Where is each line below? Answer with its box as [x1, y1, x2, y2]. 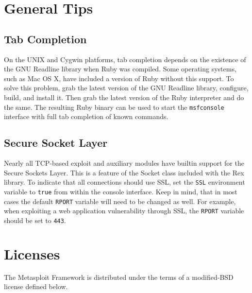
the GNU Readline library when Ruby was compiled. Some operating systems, [4, 64, 236, 74]
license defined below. [4, 281, 68, 292]
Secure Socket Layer [4, 135, 108, 150]
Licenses [4, 243, 60, 263]
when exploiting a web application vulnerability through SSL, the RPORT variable [4, 206, 244, 216]
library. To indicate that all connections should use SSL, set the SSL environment [4, 177, 245, 187]
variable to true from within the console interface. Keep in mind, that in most [4, 186, 237, 196]
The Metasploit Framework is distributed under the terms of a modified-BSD [4, 272, 234, 282]
